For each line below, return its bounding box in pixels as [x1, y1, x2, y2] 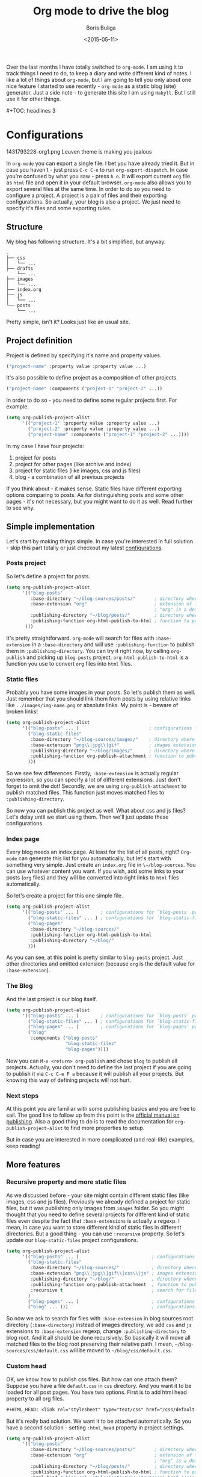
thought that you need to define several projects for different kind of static [6, 1211, 190, 1218]
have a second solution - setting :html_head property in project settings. [6, 1423, 185, 1431]
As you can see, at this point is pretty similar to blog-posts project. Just [6, 954, 183, 961]
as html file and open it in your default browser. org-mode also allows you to [6, 179, 192, 186]
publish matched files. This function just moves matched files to [6, 789, 164, 796]
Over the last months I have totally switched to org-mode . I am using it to [6, 63, 183, 70]
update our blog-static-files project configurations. [6, 1236, 138, 1243]
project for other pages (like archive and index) [14, 460, 132, 467]
